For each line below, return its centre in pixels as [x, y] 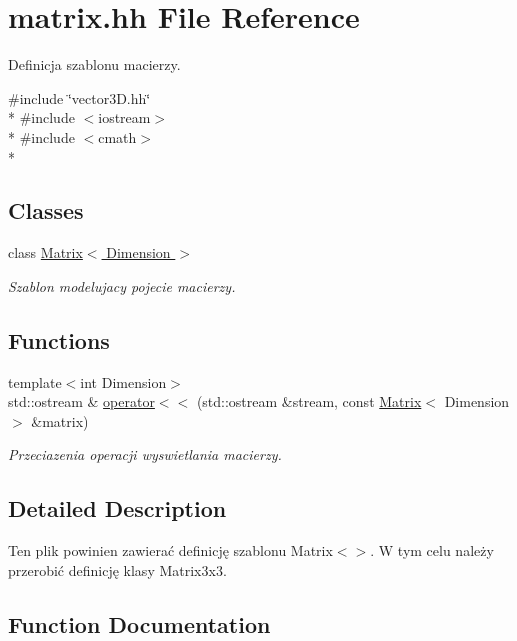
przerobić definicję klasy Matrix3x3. [117, 569]
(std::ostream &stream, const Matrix [309, 401]
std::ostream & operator [81, 401]
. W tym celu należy [432, 550]
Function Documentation [139, 623]
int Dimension [123, 381]
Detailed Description [117, 508]
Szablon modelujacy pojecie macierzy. [122, 285]
